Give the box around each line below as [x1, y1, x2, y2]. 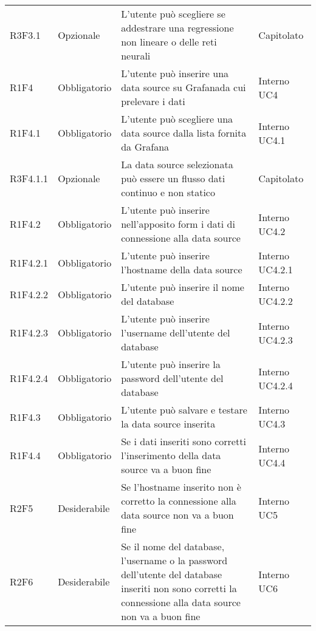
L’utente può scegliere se [121, 7, 225, 21]
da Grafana [121, 140, 170, 154]
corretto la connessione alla [121, 494, 236, 508]
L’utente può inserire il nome [121, 280, 244, 294]
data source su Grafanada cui [121, 80, 246, 94]
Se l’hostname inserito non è [121, 480, 241, 494]
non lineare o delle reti [121, 35, 217, 49]
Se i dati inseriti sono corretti [121, 434, 246, 448]
